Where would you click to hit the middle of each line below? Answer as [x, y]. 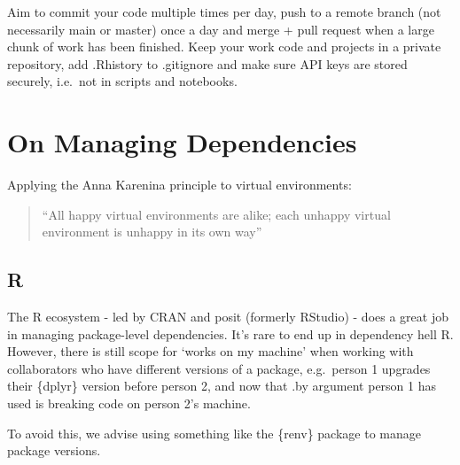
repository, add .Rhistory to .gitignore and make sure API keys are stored [207, 63]
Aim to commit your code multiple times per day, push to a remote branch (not [224, 12]
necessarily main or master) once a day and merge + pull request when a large [221, 29]
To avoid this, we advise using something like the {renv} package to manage [214, 433]
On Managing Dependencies [182, 142]
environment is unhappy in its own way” [152, 232]
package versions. [54, 450]
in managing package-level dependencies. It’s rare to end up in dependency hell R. [230, 333]
